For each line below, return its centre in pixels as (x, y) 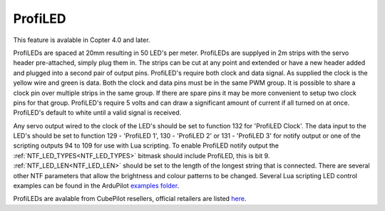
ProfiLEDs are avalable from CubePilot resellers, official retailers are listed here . (130, 199)
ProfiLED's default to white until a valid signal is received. (97, 113)
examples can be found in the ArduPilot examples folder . (96, 186)
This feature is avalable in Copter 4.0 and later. (82, 40)
